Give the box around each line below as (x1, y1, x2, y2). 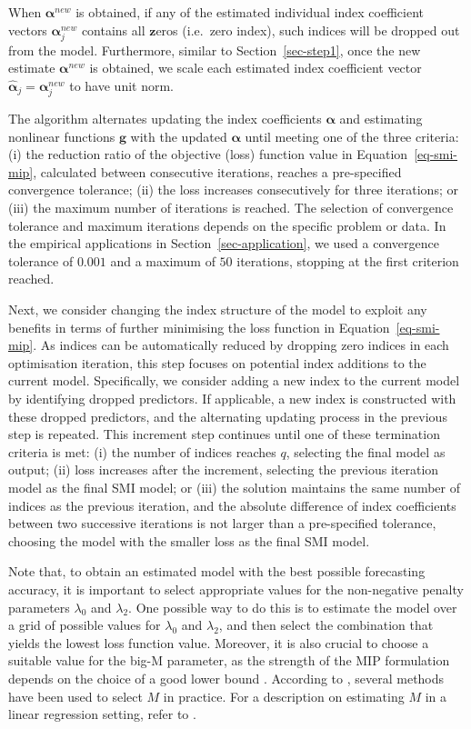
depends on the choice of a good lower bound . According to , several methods (8, 668, 445, 687)
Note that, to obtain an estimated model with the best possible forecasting (8, 562, 426, 581)
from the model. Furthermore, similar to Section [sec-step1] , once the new (8, 40, 421, 59)
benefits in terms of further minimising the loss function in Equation (8, 317, 390, 336)
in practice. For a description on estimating (163, 686, 405, 705)
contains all (81, 20, 145, 39)
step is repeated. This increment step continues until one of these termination (8, 424, 440, 444)
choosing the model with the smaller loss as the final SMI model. (8, 531, 370, 550)
